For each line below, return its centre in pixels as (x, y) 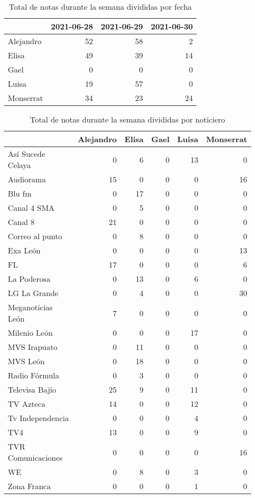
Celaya (19, 165)
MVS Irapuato (33, 347)
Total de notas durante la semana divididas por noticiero (127, 119)
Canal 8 (21, 222)
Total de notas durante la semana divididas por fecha (101, 7)
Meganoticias (30, 307)
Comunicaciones (35, 458)
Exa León (24, 250)
